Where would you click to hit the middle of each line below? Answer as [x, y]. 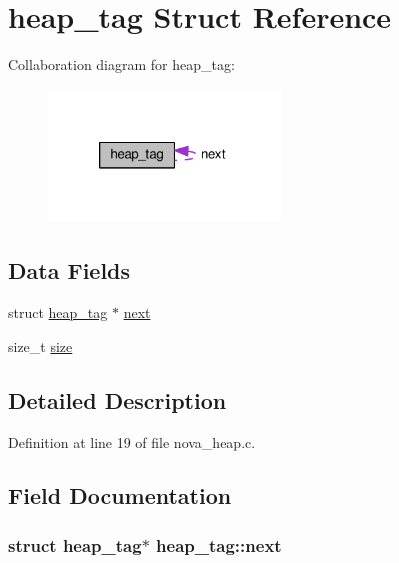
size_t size [40, 345]
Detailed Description [117, 399]
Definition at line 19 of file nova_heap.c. [132, 441]
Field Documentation [120, 495]
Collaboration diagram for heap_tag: [121, 64]
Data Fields [69, 270]
